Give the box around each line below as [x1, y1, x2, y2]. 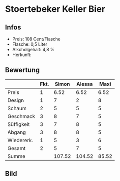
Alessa [76, 80, 93, 87]
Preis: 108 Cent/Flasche [12, 36, 60, 42]
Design [7, 97, 24, 104]
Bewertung [5, 66, 40, 74]
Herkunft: [12, 52, 32, 58]
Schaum [7, 105, 27, 112]
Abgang [7, 129, 26, 136]
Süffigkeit [7, 121, 30, 127]
